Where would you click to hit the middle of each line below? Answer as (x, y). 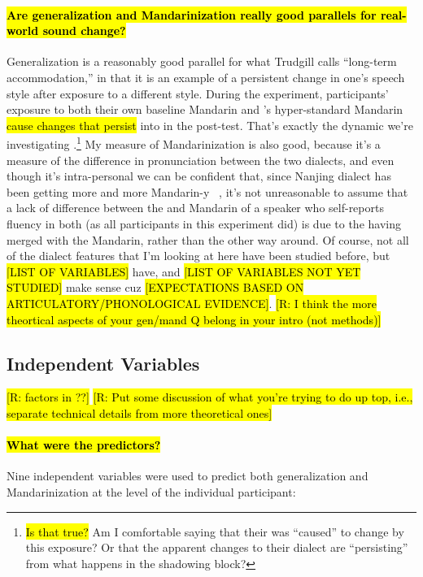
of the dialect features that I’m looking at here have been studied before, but (198, 256)
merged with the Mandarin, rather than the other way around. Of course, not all (208, 239)
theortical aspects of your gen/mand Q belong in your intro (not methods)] (194, 319)
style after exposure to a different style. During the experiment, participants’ (198, 93)
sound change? (84, 30)
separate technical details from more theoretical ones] (140, 412)
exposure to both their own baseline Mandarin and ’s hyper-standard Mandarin (205, 109)
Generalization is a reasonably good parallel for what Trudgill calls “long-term (202, 61)
